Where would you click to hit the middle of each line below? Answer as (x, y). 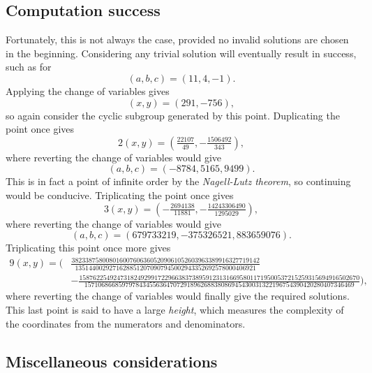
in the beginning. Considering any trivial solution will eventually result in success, (181, 53)
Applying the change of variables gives (88, 90)
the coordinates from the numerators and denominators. (126, 323)
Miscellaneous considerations (112, 361)
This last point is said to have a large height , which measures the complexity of (175, 310)
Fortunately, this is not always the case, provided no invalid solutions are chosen (177, 39)
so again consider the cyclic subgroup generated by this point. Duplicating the (173, 115)
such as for (29, 67)
